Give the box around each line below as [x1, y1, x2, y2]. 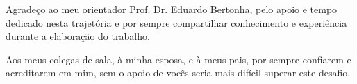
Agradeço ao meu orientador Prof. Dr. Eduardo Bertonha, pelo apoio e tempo [6, 2, 338, 16]
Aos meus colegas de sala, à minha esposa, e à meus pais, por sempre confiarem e [6, 52, 351, 66]
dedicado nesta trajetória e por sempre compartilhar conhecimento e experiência [6, 15, 347, 30]
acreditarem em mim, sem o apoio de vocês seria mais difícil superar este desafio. [6, 65, 351, 80]
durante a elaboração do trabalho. [6, 29, 150, 43]
